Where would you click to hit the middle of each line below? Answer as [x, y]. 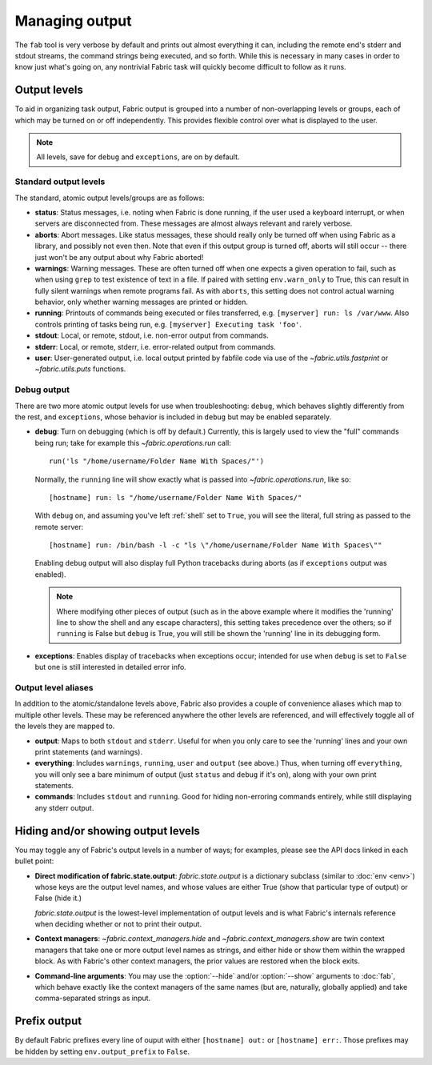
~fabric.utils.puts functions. [80, 369]
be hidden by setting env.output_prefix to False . [102, 1051]
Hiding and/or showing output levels [107, 831]
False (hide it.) [58, 898]
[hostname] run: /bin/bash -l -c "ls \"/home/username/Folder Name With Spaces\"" [216, 545]
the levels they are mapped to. [65, 726]
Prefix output [48, 1021]
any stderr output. [64, 807]
